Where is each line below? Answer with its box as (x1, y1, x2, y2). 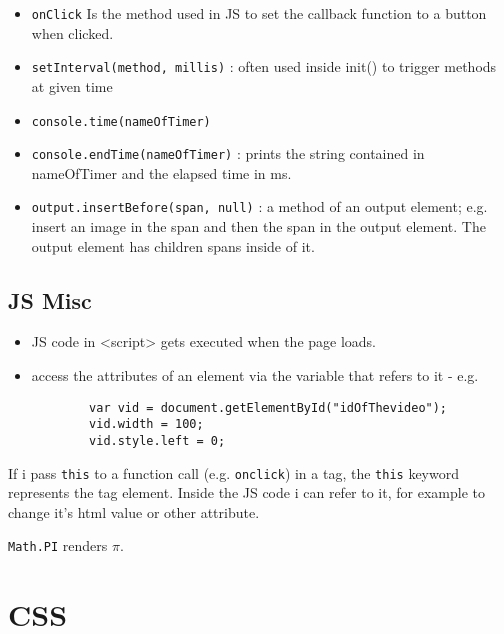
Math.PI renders (8, 535, 108, 556)
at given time (31, 75, 113, 96)
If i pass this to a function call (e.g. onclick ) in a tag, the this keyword (8, 462, 459, 483)
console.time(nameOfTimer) (31, 114, 211, 129)
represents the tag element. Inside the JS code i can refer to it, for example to (8, 482, 485, 503)
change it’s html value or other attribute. (8, 501, 260, 522)
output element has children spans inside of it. (31, 235, 315, 256)
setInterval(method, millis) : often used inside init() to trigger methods (31, 56, 497, 77)
